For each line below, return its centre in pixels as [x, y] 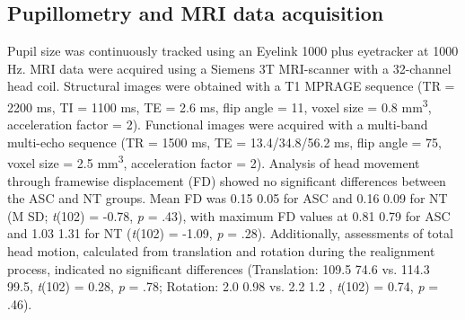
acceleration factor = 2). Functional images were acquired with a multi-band [218, 124]
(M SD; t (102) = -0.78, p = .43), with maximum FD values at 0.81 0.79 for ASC [229, 215]
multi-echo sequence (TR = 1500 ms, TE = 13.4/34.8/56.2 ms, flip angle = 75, [224, 142]
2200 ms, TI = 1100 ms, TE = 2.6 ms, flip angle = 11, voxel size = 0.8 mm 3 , [219, 105]
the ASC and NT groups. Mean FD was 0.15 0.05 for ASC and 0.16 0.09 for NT [228, 198]
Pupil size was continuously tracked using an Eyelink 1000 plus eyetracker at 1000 [233, 51]
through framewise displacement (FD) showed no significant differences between [227, 180]
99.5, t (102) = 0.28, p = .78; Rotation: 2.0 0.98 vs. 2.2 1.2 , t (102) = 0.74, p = [223, 286]
